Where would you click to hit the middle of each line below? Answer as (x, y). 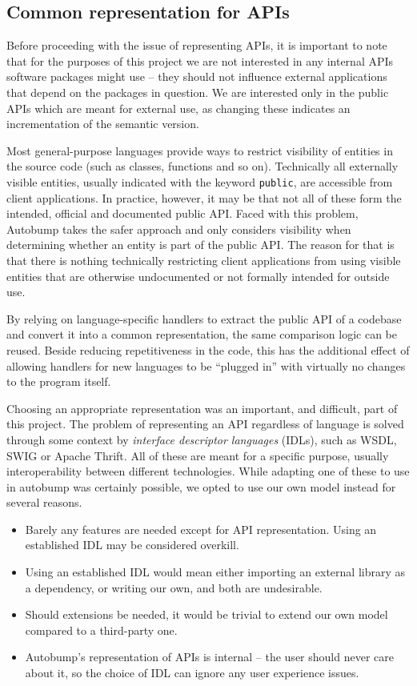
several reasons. (44, 502)
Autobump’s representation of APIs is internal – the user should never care (209, 657)
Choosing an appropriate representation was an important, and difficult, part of (202, 408)
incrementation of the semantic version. (103, 124)
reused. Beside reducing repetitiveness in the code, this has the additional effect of (208, 349)
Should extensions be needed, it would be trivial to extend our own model (206, 614)
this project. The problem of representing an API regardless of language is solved (205, 424)
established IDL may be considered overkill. (132, 545)
